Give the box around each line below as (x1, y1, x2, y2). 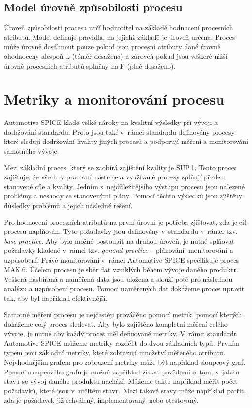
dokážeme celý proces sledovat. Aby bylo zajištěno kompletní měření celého (4, 319, 228, 329)
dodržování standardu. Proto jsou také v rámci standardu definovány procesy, (4, 126, 236, 137)
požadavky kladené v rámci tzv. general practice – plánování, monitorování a (4, 245, 233, 255)
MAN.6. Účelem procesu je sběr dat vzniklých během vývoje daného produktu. (4, 264, 239, 274)
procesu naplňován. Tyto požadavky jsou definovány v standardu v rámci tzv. (4, 226, 238, 236)
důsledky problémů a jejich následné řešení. (4, 200, 133, 211)
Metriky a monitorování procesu (4, 89, 225, 109)
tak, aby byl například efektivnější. (4, 293, 108, 303)
